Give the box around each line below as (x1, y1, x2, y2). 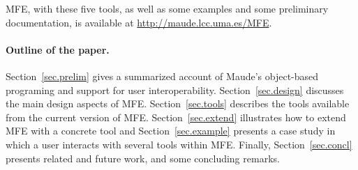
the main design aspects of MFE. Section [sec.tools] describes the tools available (6, 96, 350, 111)
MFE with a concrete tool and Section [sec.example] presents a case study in (6, 123, 336, 138)
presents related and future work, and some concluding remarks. (6, 150, 280, 165)
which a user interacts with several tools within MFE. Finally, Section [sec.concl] (6, 137, 352, 151)
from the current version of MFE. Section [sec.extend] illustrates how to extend (6, 109, 346, 124)
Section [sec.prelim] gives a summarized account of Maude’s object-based (6, 68, 319, 83)
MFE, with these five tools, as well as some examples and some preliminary (6, 1, 329, 15)
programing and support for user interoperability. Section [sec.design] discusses (6, 82, 344, 97)
